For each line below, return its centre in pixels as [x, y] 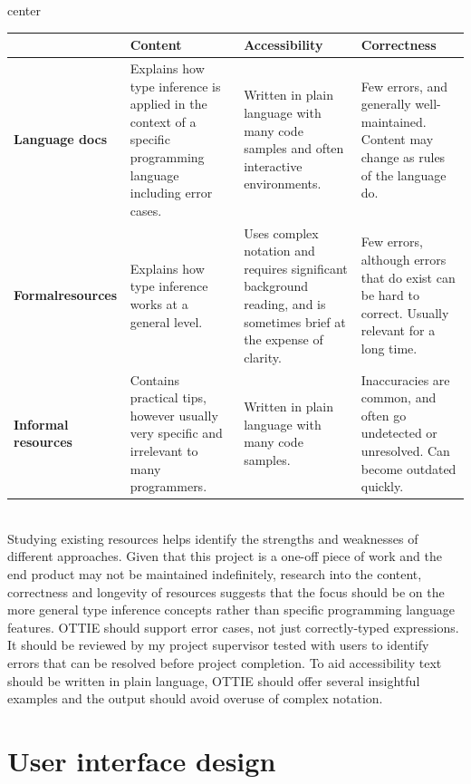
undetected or [399, 433]
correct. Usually [405, 312]
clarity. [263, 357]
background [276, 286]
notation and [279, 251]
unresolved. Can [405, 450]
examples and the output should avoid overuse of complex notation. [195, 698]
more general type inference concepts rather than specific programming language [231, 610]
